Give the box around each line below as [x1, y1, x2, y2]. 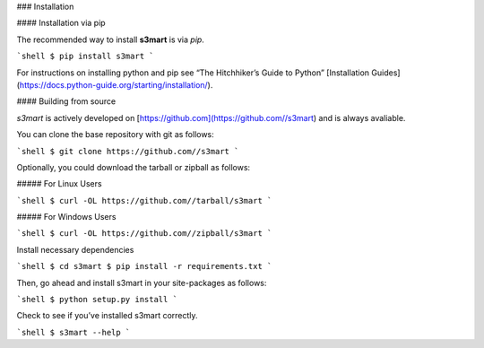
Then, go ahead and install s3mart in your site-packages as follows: [16, 277, 267, 288]
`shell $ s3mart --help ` [16, 327, 131, 337]
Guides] [371, 67, 401, 78]
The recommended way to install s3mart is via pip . [16, 34, 205, 45]
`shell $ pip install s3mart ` [16, 51, 154, 62]
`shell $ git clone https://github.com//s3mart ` [16, 146, 239, 156]
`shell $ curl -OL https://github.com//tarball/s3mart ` [16, 196, 272, 205]
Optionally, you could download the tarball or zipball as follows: [16, 161, 251, 172]
